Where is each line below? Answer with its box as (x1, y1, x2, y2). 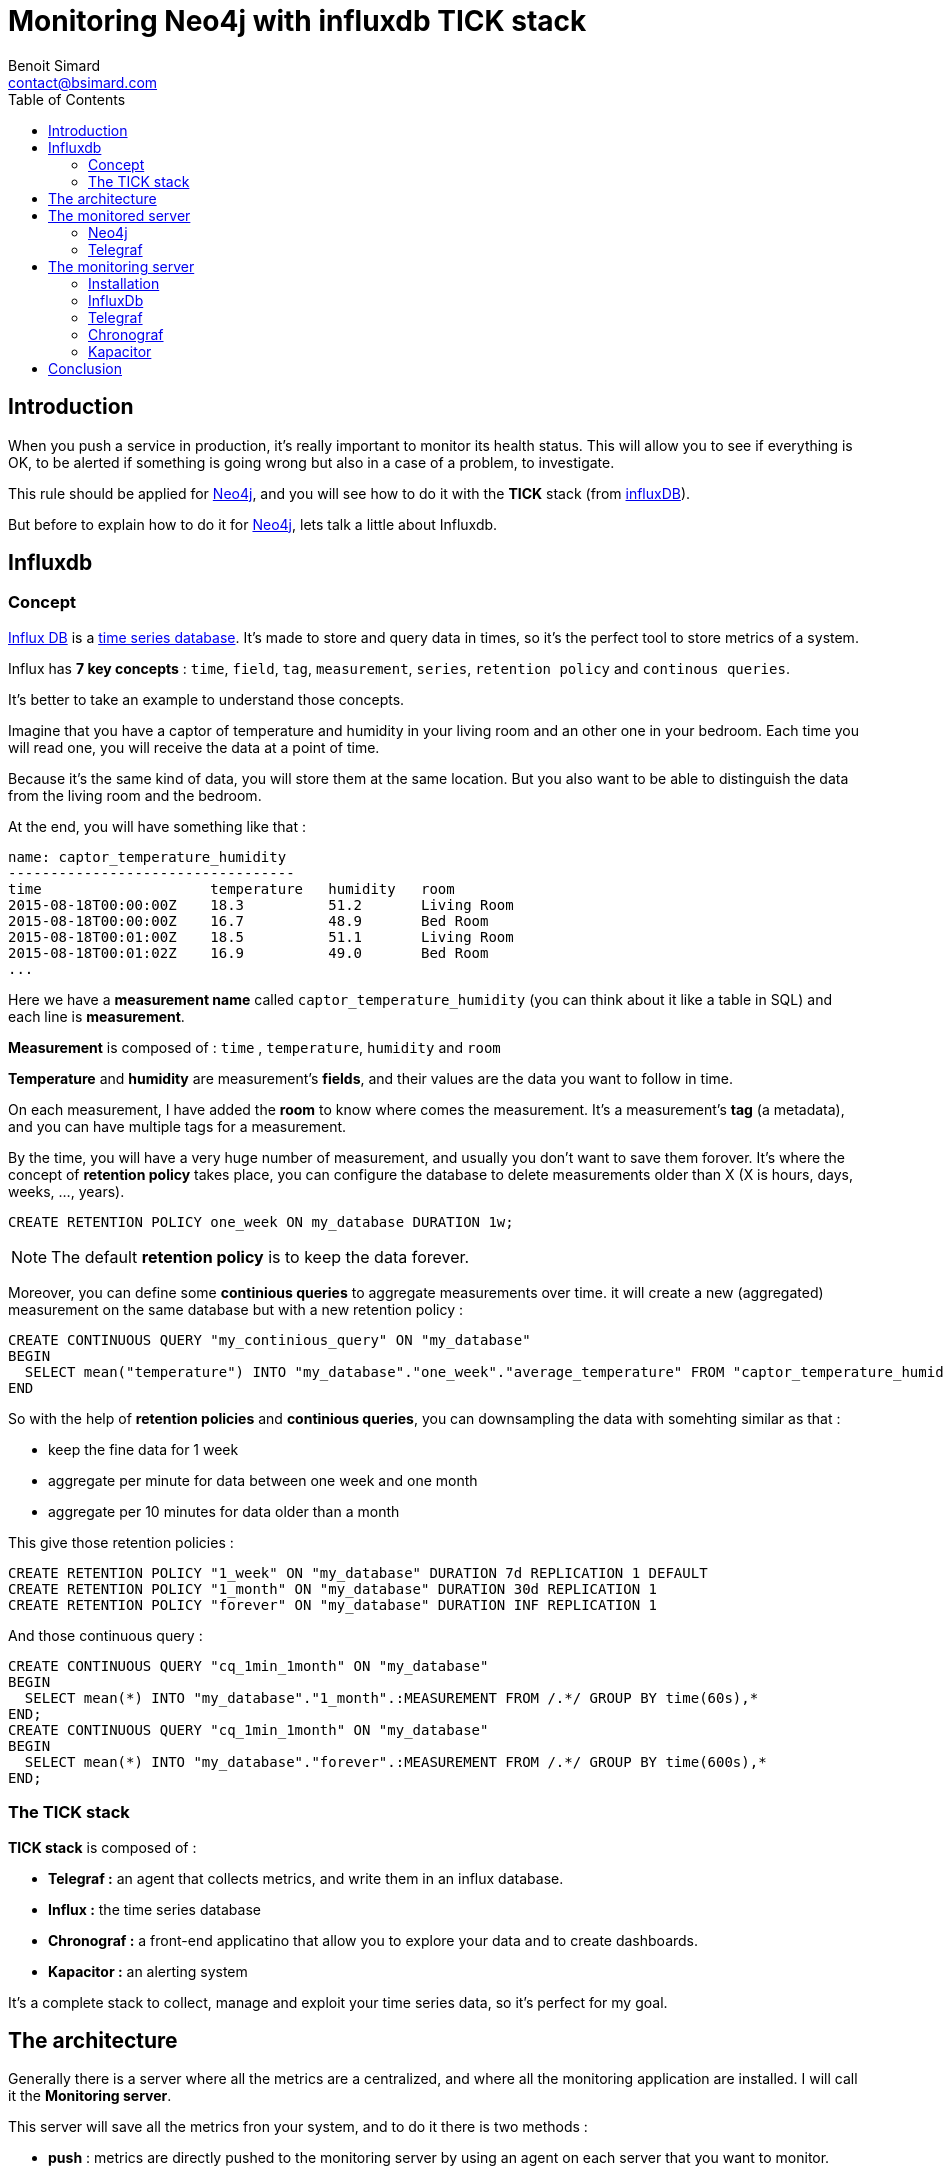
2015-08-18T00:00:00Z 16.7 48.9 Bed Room (8, 912, 489, 929)
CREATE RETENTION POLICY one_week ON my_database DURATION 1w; (8, 1213, 514, 1230)
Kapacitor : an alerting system (48, 1962, 248, 1980)
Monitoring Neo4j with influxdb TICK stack (8, 4, 587, 38)
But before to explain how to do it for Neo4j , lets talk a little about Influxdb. (8, 515, 498, 533)
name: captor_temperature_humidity (8, 848, 287, 865)
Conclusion (48, 359, 123, 377)
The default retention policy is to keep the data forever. (51, 1246, 470, 1267)
